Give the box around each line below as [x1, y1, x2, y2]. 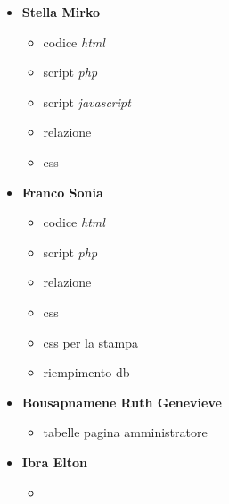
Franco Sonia [21, 182, 103, 201]
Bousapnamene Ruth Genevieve [21, 392, 222, 411]
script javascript [43, 92, 131, 111]
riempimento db [43, 363, 130, 382]
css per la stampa [43, 332, 139, 351]
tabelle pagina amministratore [43, 423, 208, 441]
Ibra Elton [21, 452, 87, 471]
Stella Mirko [21, 3, 100, 21]
